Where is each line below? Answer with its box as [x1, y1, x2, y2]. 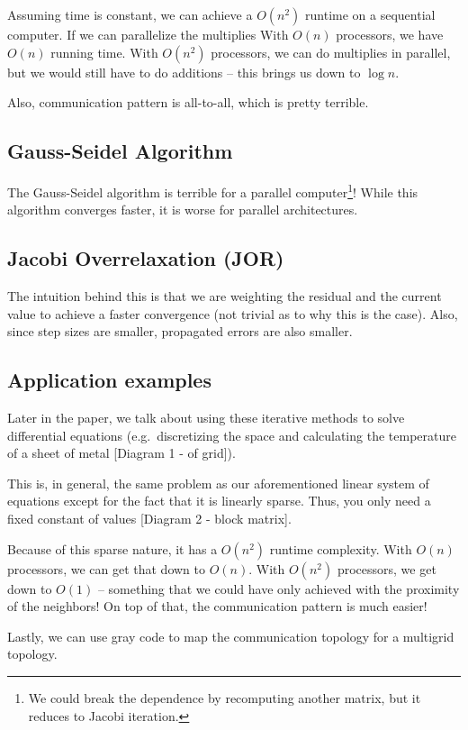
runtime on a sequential [305, 5, 436, 23]
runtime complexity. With [269, 539, 412, 558]
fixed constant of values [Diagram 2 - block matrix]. [7, 508, 292, 527]
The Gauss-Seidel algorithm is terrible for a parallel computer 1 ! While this [7, 179, 418, 201]
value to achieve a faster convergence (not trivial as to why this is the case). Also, [7, 304, 458, 323]
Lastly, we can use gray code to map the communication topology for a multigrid [7, 626, 454, 645]
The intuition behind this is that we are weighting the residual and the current [7, 287, 442, 306]
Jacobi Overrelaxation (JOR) [7, 244, 284, 272]
